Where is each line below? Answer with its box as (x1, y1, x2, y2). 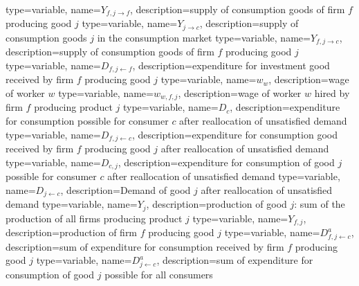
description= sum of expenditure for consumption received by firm (6, 239, 284, 253)
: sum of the (294, 197, 345, 211)
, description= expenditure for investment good (132, 57, 330, 72)
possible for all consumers (104, 267, 213, 282)
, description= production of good (146, 197, 287, 211)
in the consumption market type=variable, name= (97, 30, 311, 44)
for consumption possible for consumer (6, 114, 169, 128)
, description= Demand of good (60, 182, 191, 197)
